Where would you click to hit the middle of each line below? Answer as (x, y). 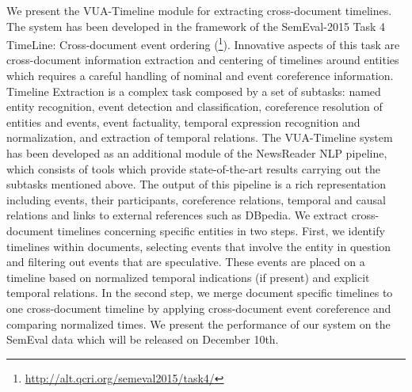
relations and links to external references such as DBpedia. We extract (177, 215)
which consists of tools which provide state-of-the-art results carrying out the (194, 168)
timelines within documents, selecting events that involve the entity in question (198, 246)
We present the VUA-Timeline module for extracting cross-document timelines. (199, 10)
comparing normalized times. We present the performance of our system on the (198, 323)
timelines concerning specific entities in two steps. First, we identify (221, 230)
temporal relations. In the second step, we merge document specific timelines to (200, 293)
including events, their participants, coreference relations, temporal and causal (196, 199)
